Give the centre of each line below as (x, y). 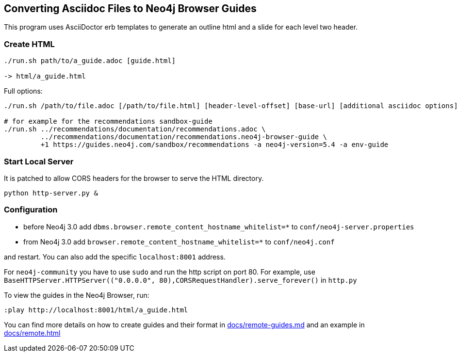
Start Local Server (39, 161)
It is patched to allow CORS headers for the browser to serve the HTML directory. (134, 178)
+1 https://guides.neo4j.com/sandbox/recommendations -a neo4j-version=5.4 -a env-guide (214, 145)
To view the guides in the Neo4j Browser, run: (77, 295)
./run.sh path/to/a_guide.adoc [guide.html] (90, 61)
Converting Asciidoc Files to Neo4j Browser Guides (130, 8)
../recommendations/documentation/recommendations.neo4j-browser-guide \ (184, 137)
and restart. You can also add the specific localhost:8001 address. (115, 257)
